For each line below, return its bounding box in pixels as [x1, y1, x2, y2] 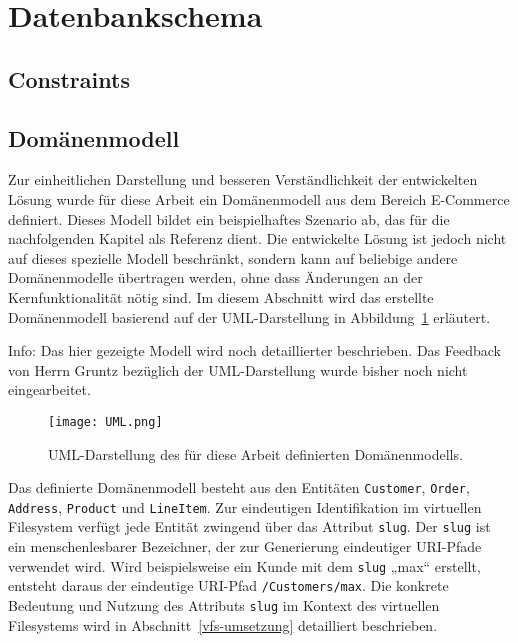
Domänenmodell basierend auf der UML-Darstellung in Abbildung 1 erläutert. [8, 306, 491, 327]
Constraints [8, 63, 130, 94]
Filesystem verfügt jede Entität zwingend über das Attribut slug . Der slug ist [8, 516, 491, 537]
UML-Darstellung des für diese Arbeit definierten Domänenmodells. [48, 443, 463, 464]
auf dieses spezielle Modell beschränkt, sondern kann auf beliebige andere [8, 247, 458, 268]
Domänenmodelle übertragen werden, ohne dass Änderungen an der [8, 267, 423, 288]
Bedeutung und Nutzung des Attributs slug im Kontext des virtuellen [8, 595, 440, 616]
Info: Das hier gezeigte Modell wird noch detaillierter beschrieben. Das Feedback [8, 340, 501, 361]
